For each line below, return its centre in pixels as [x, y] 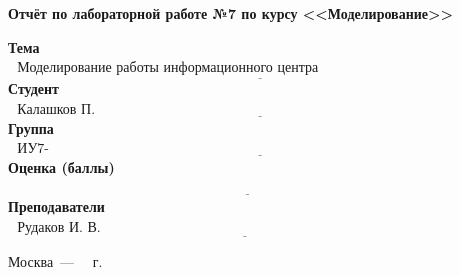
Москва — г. [55, 260]
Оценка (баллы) [61, 166]
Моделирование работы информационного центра [168, 68]
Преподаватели [56, 205]
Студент [33, 88]
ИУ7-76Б [33, 149]
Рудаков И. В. [59, 227]
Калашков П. [56, 110]
